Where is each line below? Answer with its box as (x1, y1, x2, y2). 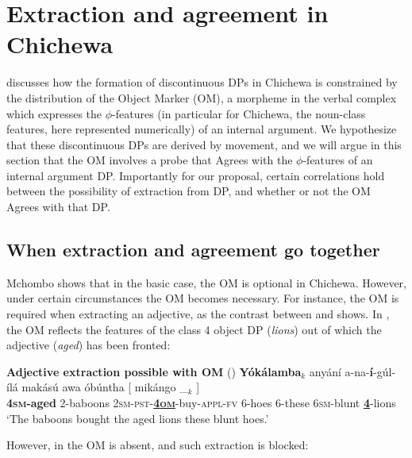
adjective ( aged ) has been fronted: (6, 337, 171, 353)
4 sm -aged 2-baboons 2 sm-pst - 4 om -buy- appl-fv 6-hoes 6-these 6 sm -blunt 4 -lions (6, 394, 396, 411)
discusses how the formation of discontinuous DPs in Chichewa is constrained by (6, 74, 398, 90)
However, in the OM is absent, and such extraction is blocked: (6, 437, 309, 453)
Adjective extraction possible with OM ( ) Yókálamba (6, 363, 302, 379)
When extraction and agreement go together (6, 237, 380, 262)
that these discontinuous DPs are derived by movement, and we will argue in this (6, 136, 402, 152)
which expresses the (6, 105, 102, 121)
